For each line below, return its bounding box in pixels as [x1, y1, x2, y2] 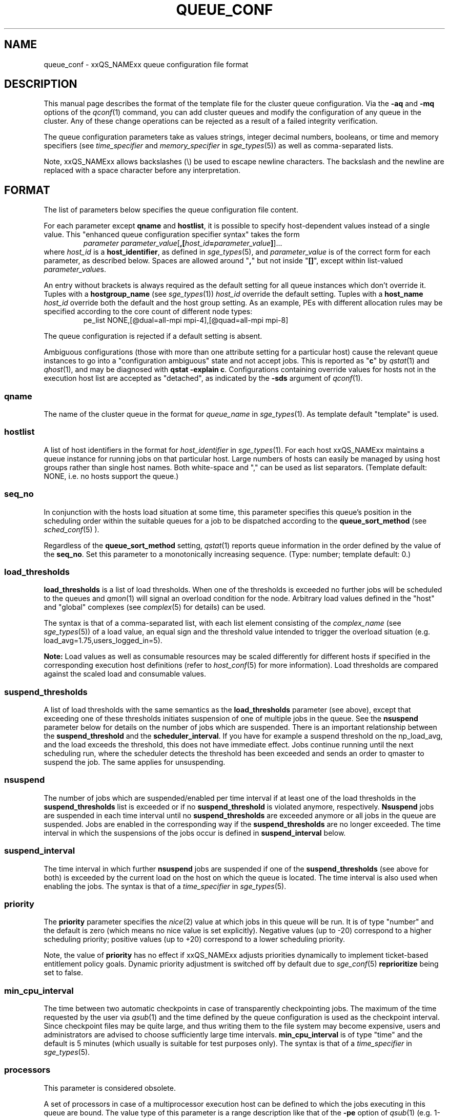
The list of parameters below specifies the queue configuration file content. [44, 205, 298, 215]
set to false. [44, 968, 84, 977]
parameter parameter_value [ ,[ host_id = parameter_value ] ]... [83, 239, 282, 248]
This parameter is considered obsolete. [44, 1083, 176, 1092]
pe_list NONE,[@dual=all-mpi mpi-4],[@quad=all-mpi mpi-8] [83, 316, 289, 325]
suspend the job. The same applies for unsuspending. [44, 758, 226, 767]
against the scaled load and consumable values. [44, 669, 207, 679]
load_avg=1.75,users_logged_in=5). [44, 636, 162, 645]
